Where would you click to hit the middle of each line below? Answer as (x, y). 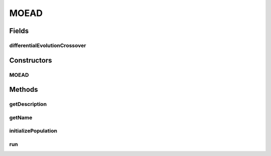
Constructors (31, 60)
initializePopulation (33, 131)
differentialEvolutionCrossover (48, 45)
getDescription (28, 104)
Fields (19, 31)
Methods (24, 90)
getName (21, 117)
